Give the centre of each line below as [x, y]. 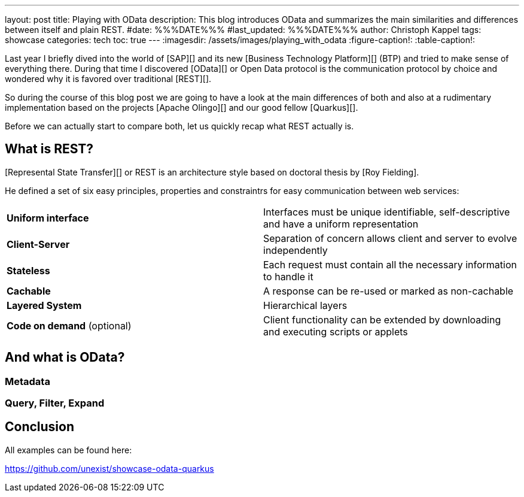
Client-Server [38, 244]
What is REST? [49, 149]
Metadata [28, 381]
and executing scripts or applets [336, 331]
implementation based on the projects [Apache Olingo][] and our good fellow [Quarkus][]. [182, 107]
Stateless [28, 270]
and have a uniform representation [341, 224]
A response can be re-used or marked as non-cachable [389, 291]
